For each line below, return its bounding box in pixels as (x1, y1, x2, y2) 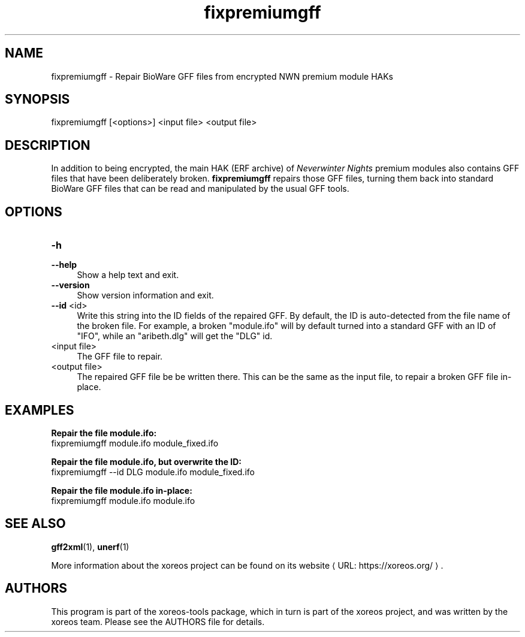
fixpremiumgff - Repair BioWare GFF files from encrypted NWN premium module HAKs (51, 71, 393, 81)
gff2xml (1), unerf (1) (51, 541, 129, 552)
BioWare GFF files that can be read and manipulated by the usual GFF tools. (51, 183, 349, 194)
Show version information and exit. (77, 290, 214, 301)
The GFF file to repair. (77, 351, 163, 362)
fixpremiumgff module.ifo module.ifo (51, 495, 195, 506)
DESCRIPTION (5, 137, 90, 153)
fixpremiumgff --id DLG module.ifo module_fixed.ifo (51, 466, 255, 477)
